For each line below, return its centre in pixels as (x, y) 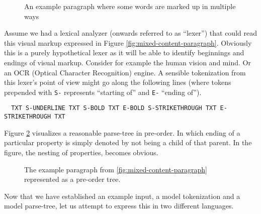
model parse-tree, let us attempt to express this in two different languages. (119, 206)
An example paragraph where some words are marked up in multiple (130, 6)
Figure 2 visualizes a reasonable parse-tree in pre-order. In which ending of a (122, 132)
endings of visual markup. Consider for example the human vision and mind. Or (127, 62)
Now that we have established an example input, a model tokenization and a (122, 196)
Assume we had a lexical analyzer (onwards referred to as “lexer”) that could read (130, 33)
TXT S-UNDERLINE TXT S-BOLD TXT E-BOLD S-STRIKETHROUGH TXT (114, 108)
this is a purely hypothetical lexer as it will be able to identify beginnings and (124, 52)
